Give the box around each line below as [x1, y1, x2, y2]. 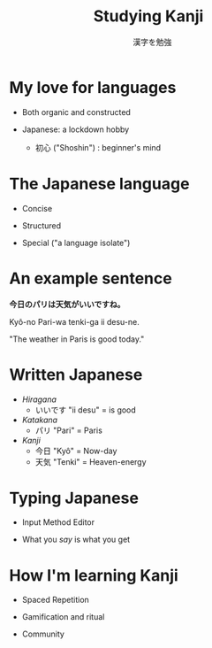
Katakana [21, 414, 58, 425]
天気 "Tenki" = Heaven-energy [34, 456, 148, 467]
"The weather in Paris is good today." [9, 334, 145, 344]
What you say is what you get [21, 534, 131, 545]
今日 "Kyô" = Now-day [34, 445, 117, 456]
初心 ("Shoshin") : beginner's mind [34, 142, 162, 152]
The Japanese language [9, 174, 190, 194]
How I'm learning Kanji [9, 565, 178, 585]
